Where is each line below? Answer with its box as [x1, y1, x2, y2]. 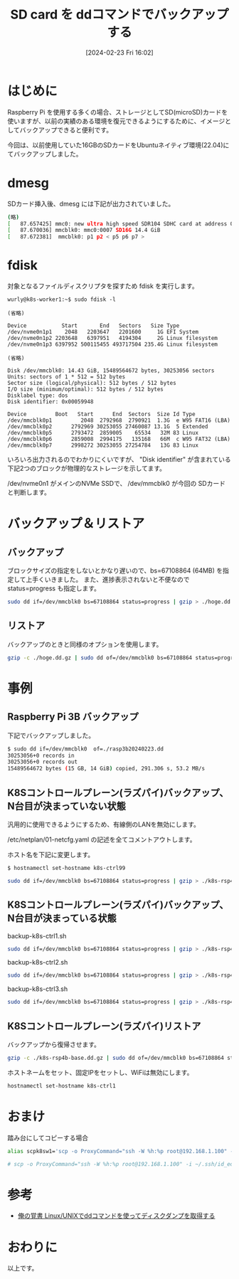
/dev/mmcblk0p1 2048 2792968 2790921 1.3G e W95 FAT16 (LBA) [7, 417, 231, 424]
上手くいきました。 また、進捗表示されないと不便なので [26, 575, 190, 584]
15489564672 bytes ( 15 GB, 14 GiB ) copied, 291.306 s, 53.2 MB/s [7, 765, 205, 773]
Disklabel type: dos [7, 392, 69, 399]
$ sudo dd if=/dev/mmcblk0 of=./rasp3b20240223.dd [7, 745, 164, 753]
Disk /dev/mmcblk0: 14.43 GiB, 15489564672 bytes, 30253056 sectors [7, 367, 215, 374]
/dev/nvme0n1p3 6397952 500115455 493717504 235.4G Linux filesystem [7, 341, 218, 349]
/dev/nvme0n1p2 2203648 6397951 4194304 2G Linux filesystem [7, 335, 218, 342]
